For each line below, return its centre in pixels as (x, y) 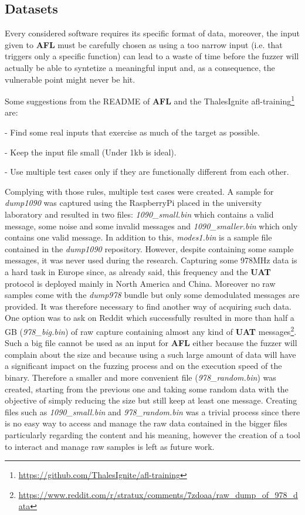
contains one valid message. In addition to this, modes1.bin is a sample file (138, 237)
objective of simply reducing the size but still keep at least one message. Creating (151, 400)
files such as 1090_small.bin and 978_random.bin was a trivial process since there (152, 411)
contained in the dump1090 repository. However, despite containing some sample (149, 248)
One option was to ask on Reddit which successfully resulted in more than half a (150, 318)
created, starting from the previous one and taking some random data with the (147, 389)
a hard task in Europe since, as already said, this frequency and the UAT (138, 271)
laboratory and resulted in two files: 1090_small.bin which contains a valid (139, 214)
